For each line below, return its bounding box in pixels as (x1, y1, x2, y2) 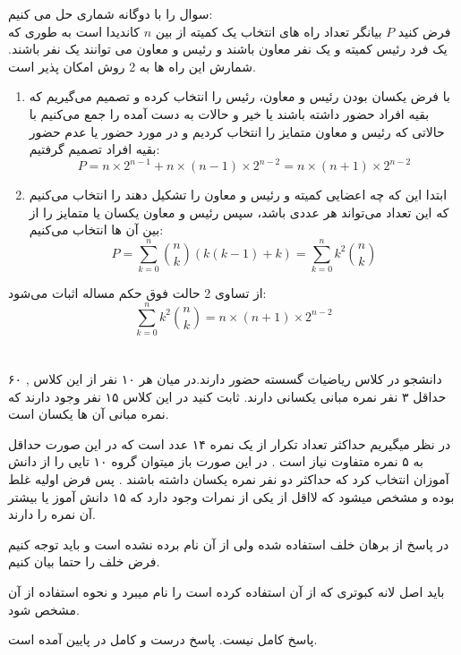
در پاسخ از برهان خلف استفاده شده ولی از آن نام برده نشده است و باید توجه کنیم (8, 534, 449, 553)
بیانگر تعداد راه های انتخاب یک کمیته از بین (155, 21, 382, 40)
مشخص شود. (8, 600, 80, 618)
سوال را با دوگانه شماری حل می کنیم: (8, 4, 213, 22)
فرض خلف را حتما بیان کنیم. (8, 552, 160, 571)
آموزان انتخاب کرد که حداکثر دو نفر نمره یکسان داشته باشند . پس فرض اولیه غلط (8, 470, 449, 489)
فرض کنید (397, 21, 451, 40)
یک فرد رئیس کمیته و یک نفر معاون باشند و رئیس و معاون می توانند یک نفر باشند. (8, 39, 448, 58)
